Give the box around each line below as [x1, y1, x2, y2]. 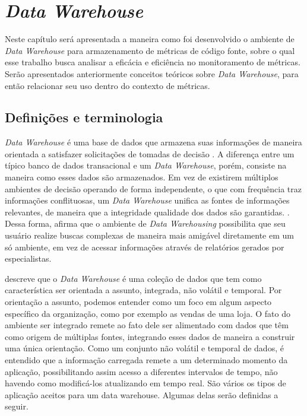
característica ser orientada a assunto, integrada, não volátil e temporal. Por [5, 284, 282, 296]
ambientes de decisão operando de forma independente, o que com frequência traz [5, 182, 302, 195]
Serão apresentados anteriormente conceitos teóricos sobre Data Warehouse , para [5, 67, 299, 80]
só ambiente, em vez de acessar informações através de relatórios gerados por [5, 240, 284, 253]
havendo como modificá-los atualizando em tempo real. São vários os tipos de [5, 377, 286, 389]
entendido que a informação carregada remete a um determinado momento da [5, 353, 288, 366]
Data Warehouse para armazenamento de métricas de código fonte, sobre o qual [5, 44, 295, 56]
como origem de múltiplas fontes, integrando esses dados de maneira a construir [5, 330, 295, 342]
